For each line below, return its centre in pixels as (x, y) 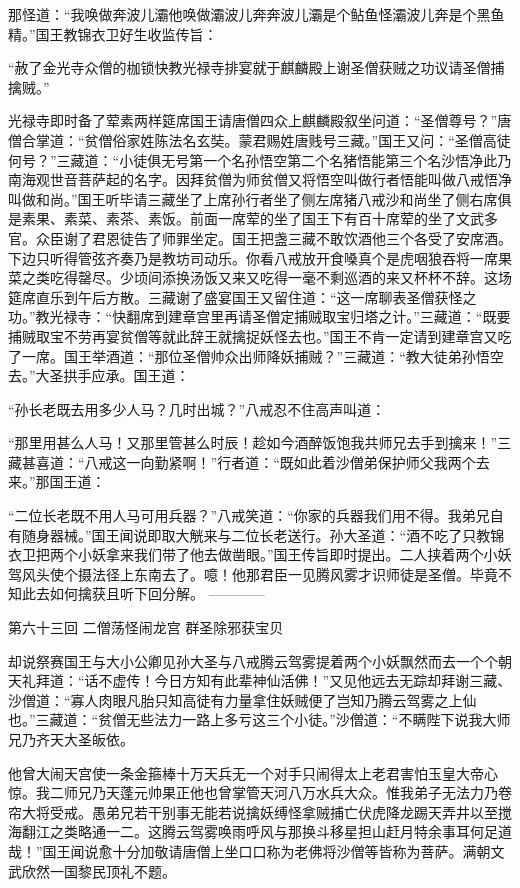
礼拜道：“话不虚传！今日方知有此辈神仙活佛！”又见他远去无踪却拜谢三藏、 (266, 680)
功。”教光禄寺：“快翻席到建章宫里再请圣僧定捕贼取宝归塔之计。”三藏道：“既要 (259, 316)
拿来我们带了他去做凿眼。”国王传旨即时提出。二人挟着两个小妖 (308, 554)
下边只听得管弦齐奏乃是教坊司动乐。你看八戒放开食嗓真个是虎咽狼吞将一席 (253, 257)
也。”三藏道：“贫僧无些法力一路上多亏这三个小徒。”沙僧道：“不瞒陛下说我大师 (259, 719)
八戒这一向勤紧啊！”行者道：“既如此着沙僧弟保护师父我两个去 (287, 461)
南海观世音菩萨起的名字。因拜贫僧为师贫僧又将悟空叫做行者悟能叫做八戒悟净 (260, 179)
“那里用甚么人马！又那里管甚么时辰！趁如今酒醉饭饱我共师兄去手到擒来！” (253, 442)
